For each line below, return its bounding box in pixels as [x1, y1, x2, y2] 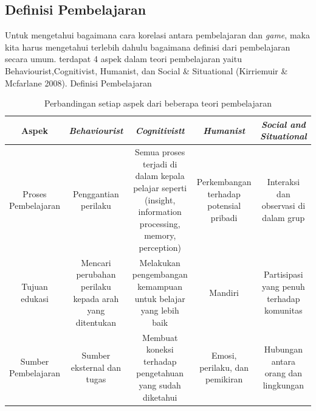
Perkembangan [196, 175, 252, 188]
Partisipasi [264, 268, 303, 281]
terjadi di [142, 157, 177, 170]
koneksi [146, 343, 174, 356]
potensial [207, 199, 241, 212]
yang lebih [140, 304, 179, 317]
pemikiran [205, 373, 243, 385]
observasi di [261, 199, 306, 212]
